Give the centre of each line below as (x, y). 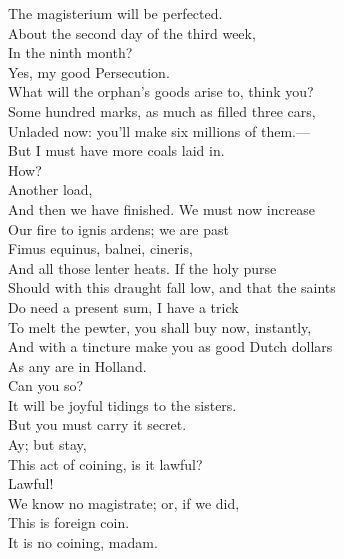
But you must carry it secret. (97, 424)
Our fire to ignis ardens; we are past (118, 228)
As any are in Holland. (77, 365)
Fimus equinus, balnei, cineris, (100, 248)
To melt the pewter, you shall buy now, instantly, (160, 326)
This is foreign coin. (69, 522)
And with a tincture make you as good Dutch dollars (170, 346)
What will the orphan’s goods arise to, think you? (161, 91)
